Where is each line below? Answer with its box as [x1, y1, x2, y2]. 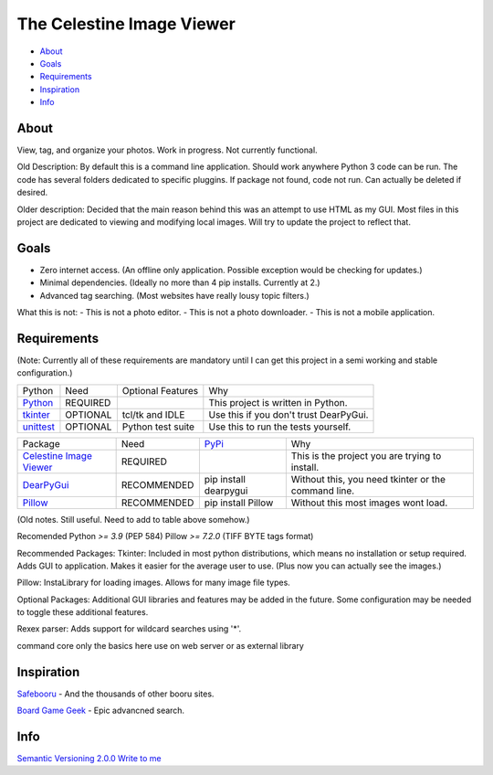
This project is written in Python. [208, 396, 348, 409]
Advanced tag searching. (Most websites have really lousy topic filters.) [39, 290, 309, 301]
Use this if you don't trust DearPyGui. [208, 408, 369, 420]
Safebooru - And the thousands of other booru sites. [16, 688, 215, 699]
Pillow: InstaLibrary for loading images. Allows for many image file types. [16, 577, 291, 589]
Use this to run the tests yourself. [208, 420, 351, 433]
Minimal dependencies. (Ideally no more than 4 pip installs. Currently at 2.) [39, 277, 320, 288]
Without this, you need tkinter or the [290, 472, 446, 485]
